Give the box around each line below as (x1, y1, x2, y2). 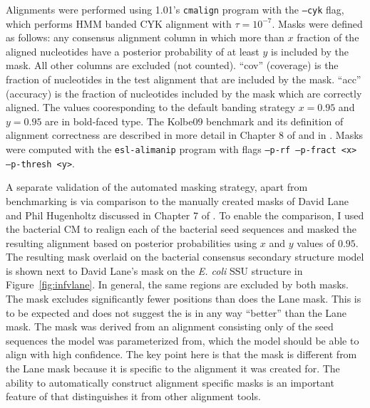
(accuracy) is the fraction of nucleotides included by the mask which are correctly (6, 85, 362, 100)
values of (297, 235, 335, 250)
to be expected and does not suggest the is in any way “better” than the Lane (6, 305, 347, 320)
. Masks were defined (272, 16, 363, 31)
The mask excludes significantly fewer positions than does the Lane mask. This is (6, 291, 361, 306)
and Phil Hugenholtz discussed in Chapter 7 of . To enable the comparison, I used (6, 207, 364, 222)
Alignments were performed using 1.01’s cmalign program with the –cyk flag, (6, 2, 344, 16)
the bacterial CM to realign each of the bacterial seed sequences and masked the (6, 221, 356, 236)
